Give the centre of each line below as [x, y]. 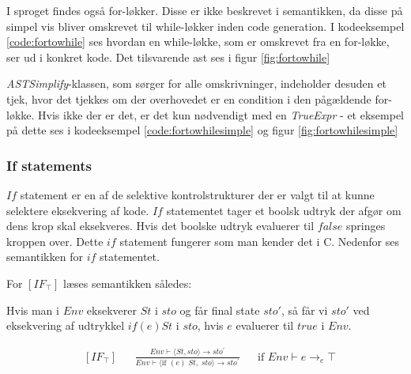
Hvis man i [33, 310]
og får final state [220, 310]
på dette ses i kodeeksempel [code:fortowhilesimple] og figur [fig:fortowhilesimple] [202, 130]
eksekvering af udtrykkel [66, 325]
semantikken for [45, 257]
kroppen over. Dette [55, 241]
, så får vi [304, 310]
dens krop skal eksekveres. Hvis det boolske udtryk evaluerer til [160, 226]
